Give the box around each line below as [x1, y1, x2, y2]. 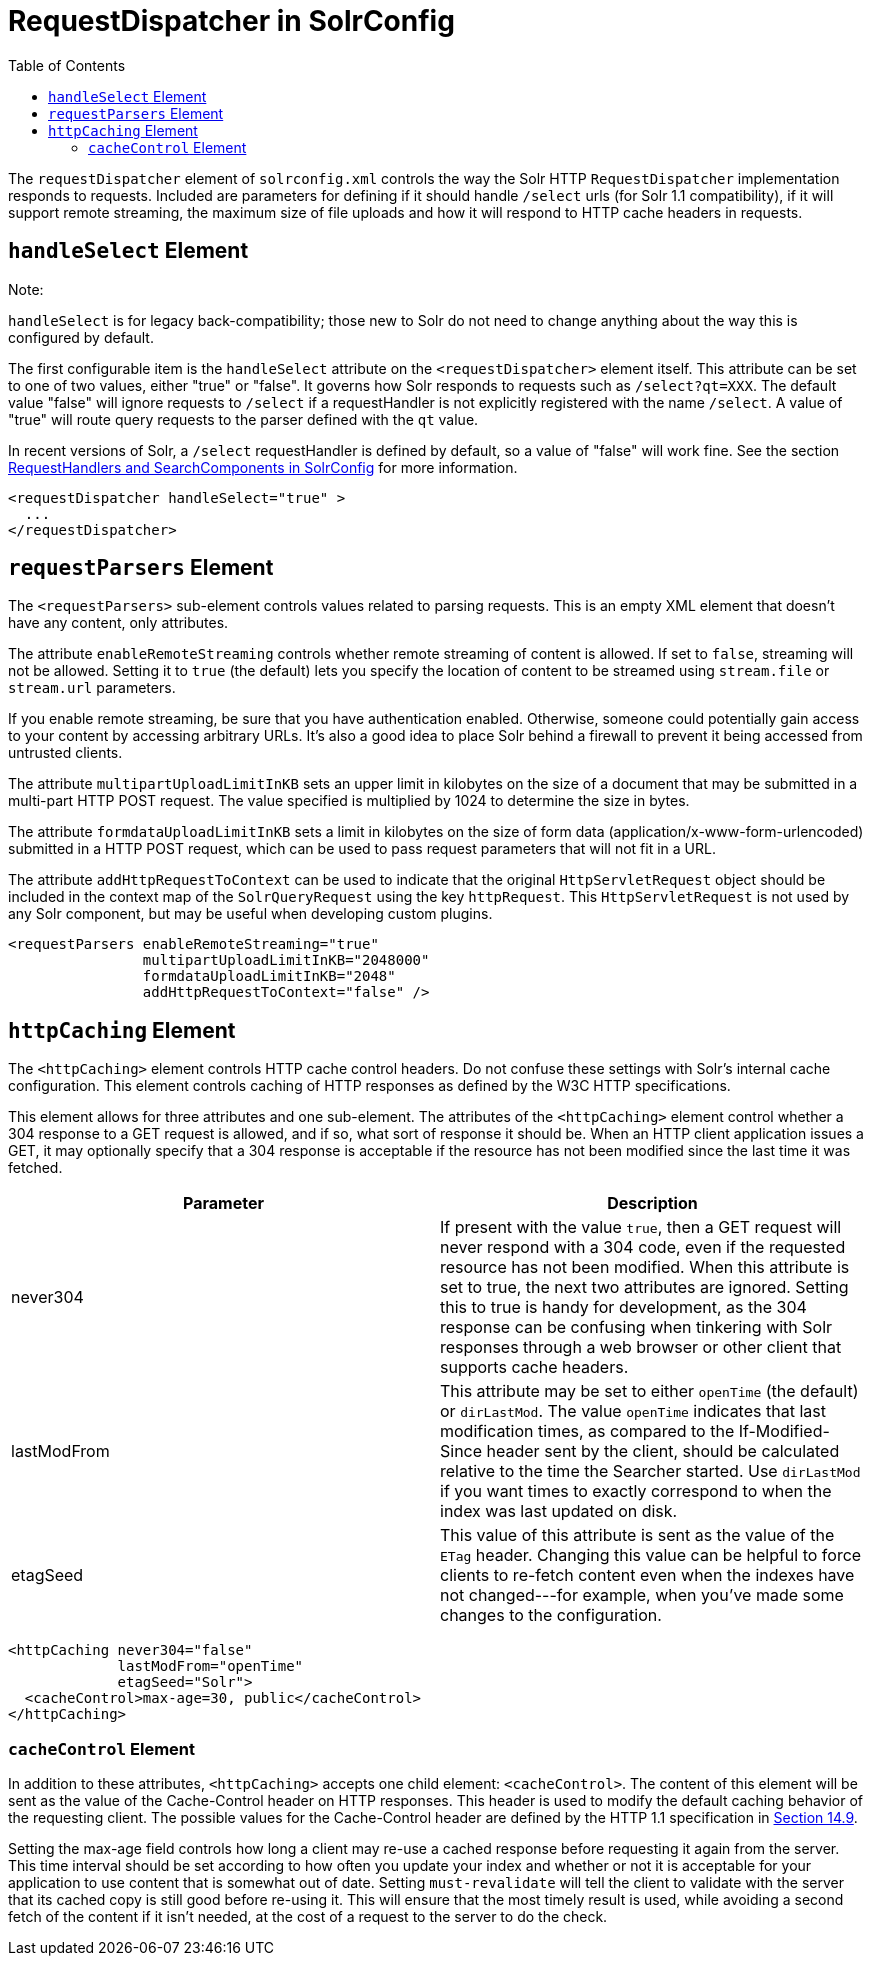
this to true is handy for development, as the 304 [440, 1297, 807, 1318]
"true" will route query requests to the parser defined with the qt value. [8, 410, 479, 428]
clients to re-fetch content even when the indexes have [440, 1565, 855, 1586]
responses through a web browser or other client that [440, 1337, 842, 1358]
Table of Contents [8, 56, 126, 74]
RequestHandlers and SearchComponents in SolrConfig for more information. [8, 458, 518, 476]
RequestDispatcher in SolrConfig [8, 4, 455, 38]
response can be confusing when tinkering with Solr [440, 1317, 833, 1338]
